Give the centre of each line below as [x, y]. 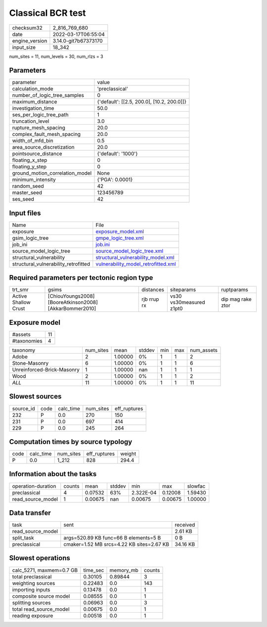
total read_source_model [41, 609]
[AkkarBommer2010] [72, 309]
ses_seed [23, 199]
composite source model [41, 596]
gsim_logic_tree [30, 238]
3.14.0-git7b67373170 [78, 41]
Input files [25, 213]
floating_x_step [30, 160]
